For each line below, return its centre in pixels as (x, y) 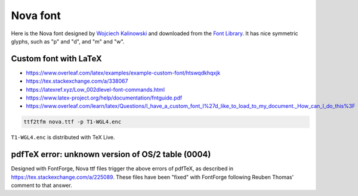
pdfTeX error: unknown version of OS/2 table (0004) (111, 155)
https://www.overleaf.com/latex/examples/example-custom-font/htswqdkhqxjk (123, 73)
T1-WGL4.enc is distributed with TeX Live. (63, 138)
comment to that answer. (42, 185)
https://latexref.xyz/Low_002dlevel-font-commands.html (95, 89)
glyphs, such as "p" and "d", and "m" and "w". (68, 41)
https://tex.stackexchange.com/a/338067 (77, 81)
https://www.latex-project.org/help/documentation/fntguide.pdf (104, 98)
